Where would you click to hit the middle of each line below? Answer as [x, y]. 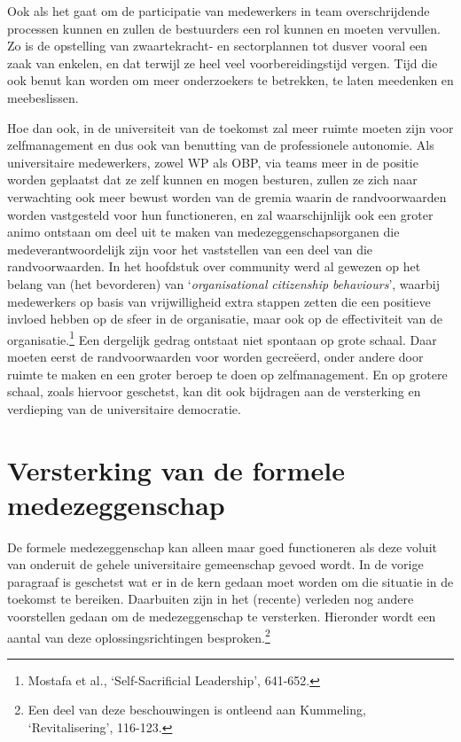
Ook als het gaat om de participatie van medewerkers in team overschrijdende [219, 11]
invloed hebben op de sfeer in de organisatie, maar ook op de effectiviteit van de [225, 319]
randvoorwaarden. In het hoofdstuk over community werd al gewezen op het [214, 266]
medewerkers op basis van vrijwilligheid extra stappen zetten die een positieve [219, 301]
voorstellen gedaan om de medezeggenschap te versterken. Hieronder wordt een [222, 616]
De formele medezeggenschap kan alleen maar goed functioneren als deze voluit [222, 547]
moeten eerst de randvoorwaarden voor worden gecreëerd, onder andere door [215, 356]
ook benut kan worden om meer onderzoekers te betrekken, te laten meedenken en [230, 80]
